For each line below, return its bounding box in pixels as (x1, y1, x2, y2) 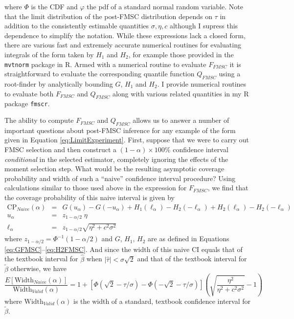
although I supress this (169, 21, 238, 31)
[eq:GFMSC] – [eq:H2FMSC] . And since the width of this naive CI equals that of (4, 244, 243, 254)
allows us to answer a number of (133, 115, 229, 125)
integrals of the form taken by (4, 49, 94, 59)
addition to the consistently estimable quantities (4, 21, 149, 31)
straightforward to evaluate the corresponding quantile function (4, 68, 195, 79)
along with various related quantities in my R (112, 88, 249, 98)
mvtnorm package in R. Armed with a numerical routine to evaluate (4, 59, 206, 69)
